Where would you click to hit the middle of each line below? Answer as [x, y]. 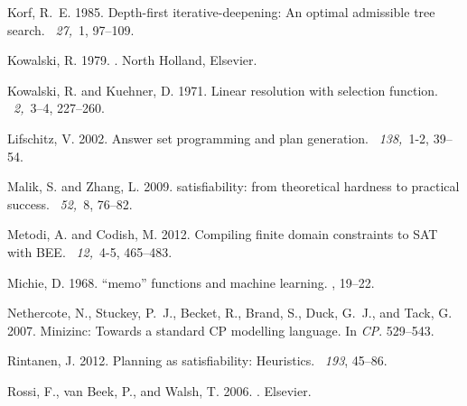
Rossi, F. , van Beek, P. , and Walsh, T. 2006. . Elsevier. [159, 390]
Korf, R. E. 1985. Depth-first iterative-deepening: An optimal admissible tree [221, 12]
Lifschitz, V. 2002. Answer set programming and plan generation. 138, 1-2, [218, 138]
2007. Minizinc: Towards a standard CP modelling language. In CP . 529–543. [221, 330]
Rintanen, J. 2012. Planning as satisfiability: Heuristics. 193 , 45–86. [197, 360]
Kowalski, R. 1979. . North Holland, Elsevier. [132, 60]
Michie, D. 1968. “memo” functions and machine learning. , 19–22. [191, 282]
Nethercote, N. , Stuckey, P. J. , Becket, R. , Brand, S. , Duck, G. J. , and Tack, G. [230, 313]
